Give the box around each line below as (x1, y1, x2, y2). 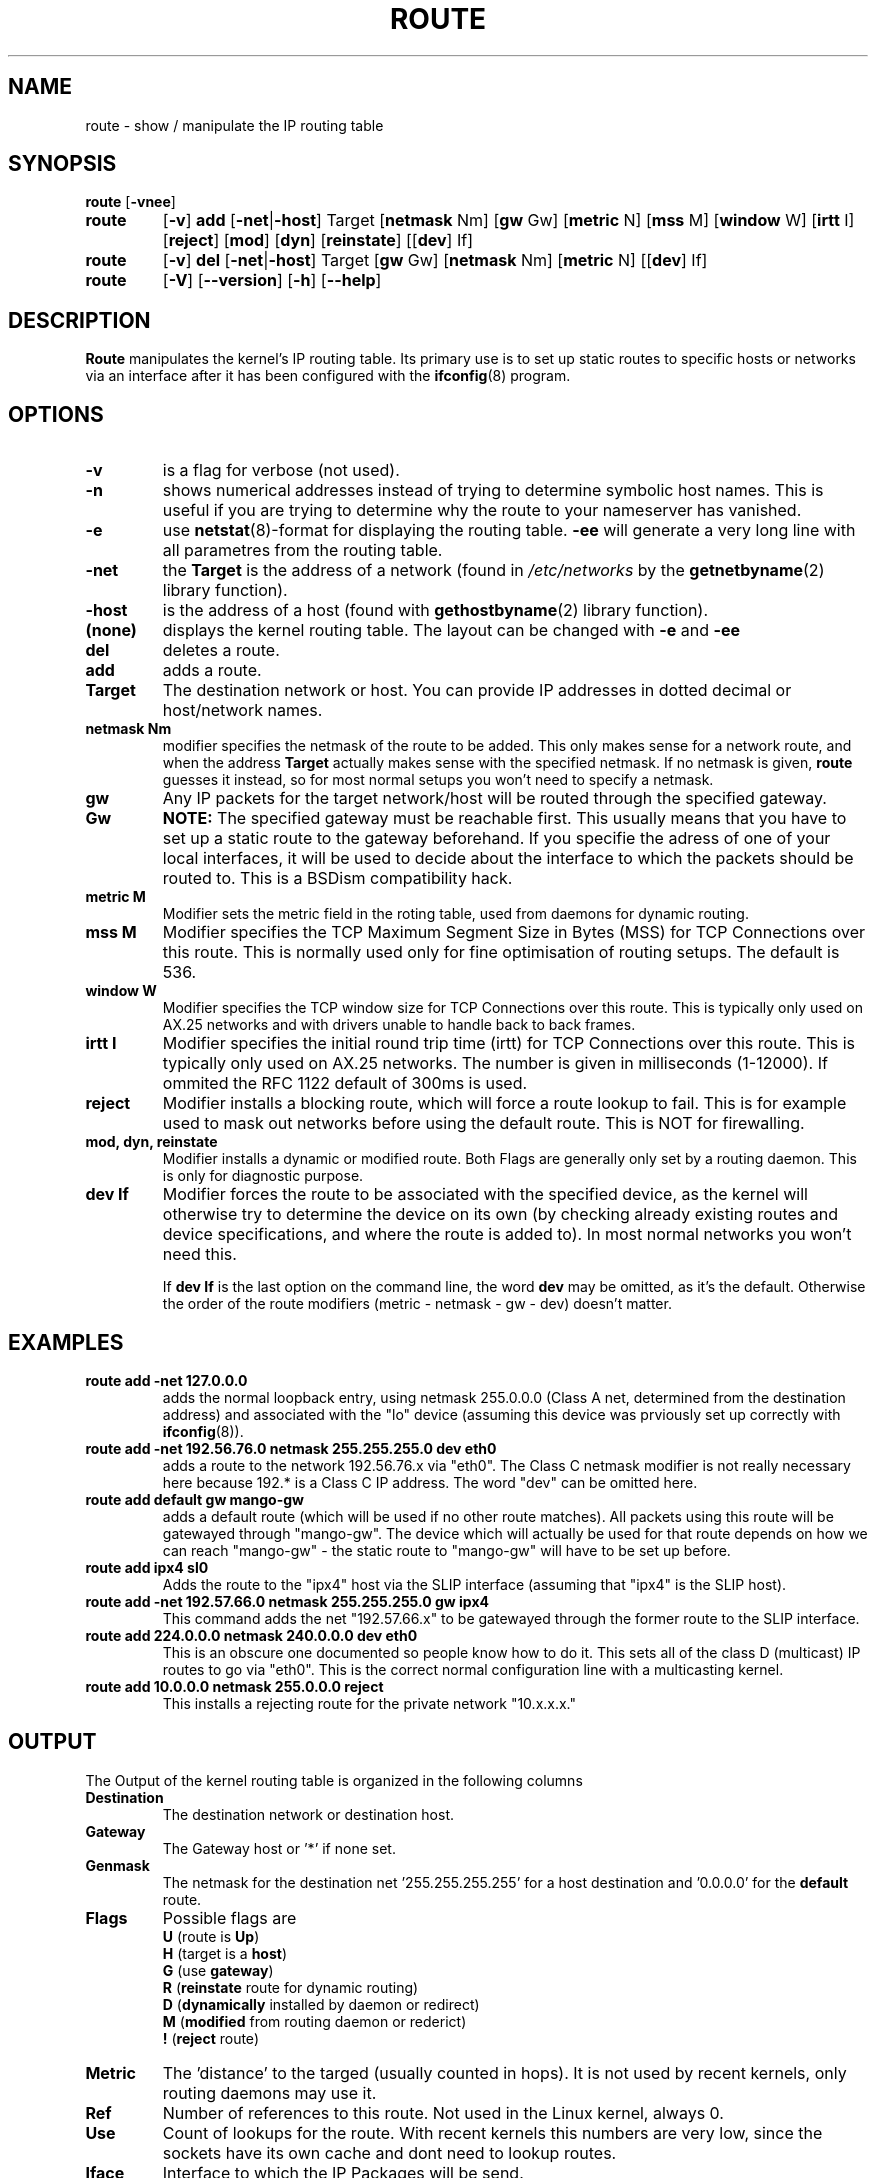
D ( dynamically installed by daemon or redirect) (162, 1995, 480, 2013)
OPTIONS (8, 401, 104, 427)
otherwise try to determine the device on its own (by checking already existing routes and (162, 1204, 838, 1225)
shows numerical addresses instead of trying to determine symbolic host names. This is (162, 480, 824, 501)
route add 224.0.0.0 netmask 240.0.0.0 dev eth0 (85, 1626, 418, 1644)
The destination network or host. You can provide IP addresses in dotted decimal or (162, 680, 792, 701)
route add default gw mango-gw (85, 1490, 304, 1508)
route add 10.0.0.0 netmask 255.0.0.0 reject (85, 1677, 384, 1695)
